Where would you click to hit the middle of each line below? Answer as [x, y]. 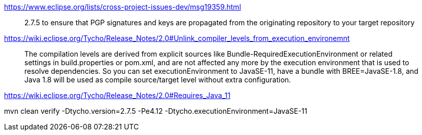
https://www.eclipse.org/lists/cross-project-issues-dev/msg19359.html [123, 7]
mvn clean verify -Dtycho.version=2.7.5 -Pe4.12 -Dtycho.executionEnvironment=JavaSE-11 [156, 111]
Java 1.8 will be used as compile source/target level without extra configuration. [158, 80]
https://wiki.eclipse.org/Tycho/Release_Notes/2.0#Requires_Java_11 [117, 95]
